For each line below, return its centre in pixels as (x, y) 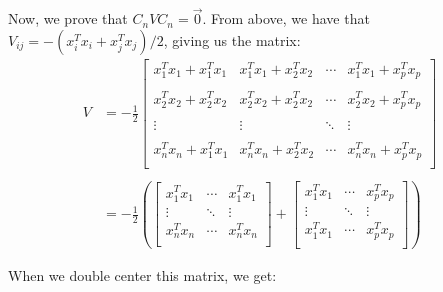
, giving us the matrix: (232, 39)
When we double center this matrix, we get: (142, 275)
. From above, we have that (286, 18)
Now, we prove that (68, 18)
